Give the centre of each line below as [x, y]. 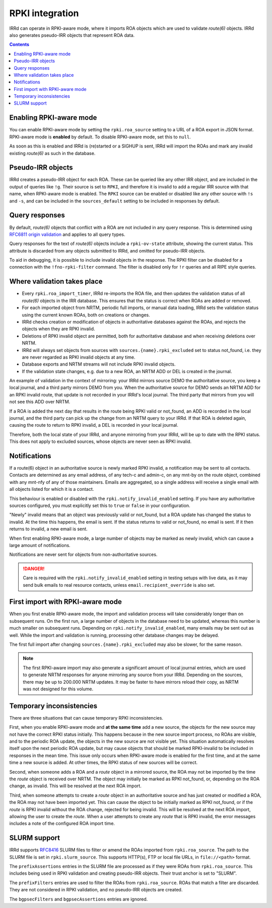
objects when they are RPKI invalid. [58, 329]
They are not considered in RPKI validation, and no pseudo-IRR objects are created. [96, 890]
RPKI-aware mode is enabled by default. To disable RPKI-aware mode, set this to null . [100, 137]
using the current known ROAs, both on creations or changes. [86, 315]
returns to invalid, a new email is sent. [48, 529]
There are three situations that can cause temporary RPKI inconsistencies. [86, 718]
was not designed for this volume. [58, 689]
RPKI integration [44, 13]
